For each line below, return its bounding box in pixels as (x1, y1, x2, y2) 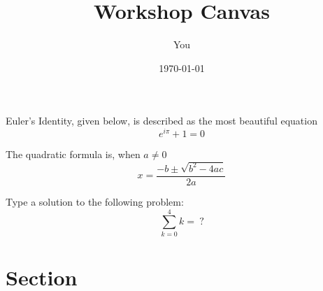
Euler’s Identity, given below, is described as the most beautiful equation (6, 113, 317, 128)
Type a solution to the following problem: (6, 194, 184, 208)
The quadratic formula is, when (6, 146, 141, 161)
